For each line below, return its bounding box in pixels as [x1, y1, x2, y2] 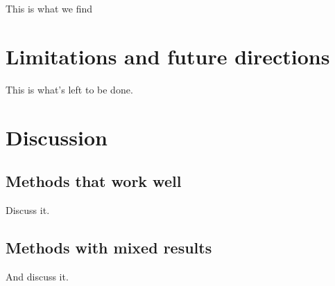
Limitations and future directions [6, 42, 330, 70]
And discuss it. [6, 269, 69, 283]
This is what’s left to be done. [6, 82, 133, 96]
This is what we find [6, 1, 92, 15]
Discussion [6, 123, 108, 151]
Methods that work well [6, 170, 182, 192]
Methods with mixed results [6, 236, 212, 258]
